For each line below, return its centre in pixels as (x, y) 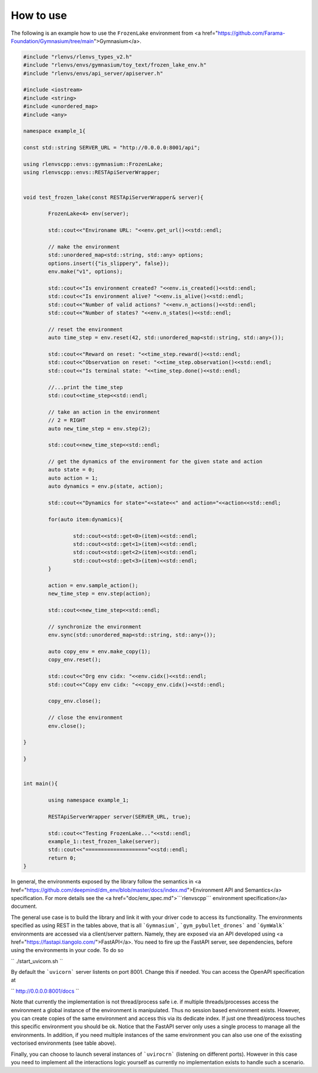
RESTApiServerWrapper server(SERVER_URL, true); (120, 817)
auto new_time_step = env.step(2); (100, 428)
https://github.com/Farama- (251, 33)
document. (24, 907)
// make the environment (84, 247)
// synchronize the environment (95, 627)
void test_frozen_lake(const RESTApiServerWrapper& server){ (113, 197)
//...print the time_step (85, 387)
